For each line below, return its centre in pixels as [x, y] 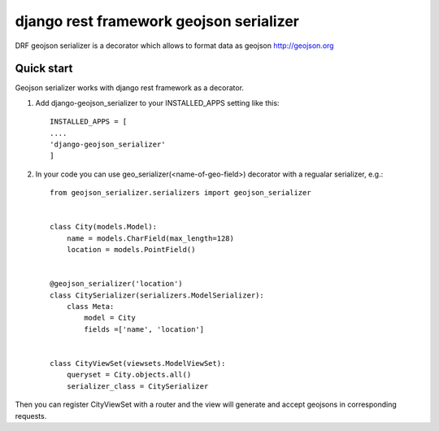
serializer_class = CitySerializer [137, 386]
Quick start [44, 69]
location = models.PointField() [131, 250]
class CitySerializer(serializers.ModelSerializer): [157, 295]
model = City [110, 318]
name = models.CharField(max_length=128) [150, 238]
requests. [31, 416]
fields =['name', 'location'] [144, 329]
